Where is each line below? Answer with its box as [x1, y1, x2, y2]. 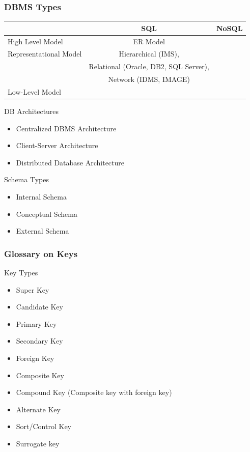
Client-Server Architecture [16, 140, 98, 151]
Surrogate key [16, 438, 60, 448]
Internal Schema [16, 191, 67, 202]
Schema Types [4, 174, 49, 185]
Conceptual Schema [16, 208, 77, 219]
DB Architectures [4, 106, 59, 117]
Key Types [4, 267, 38, 277]
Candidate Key [16, 301, 63, 312]
